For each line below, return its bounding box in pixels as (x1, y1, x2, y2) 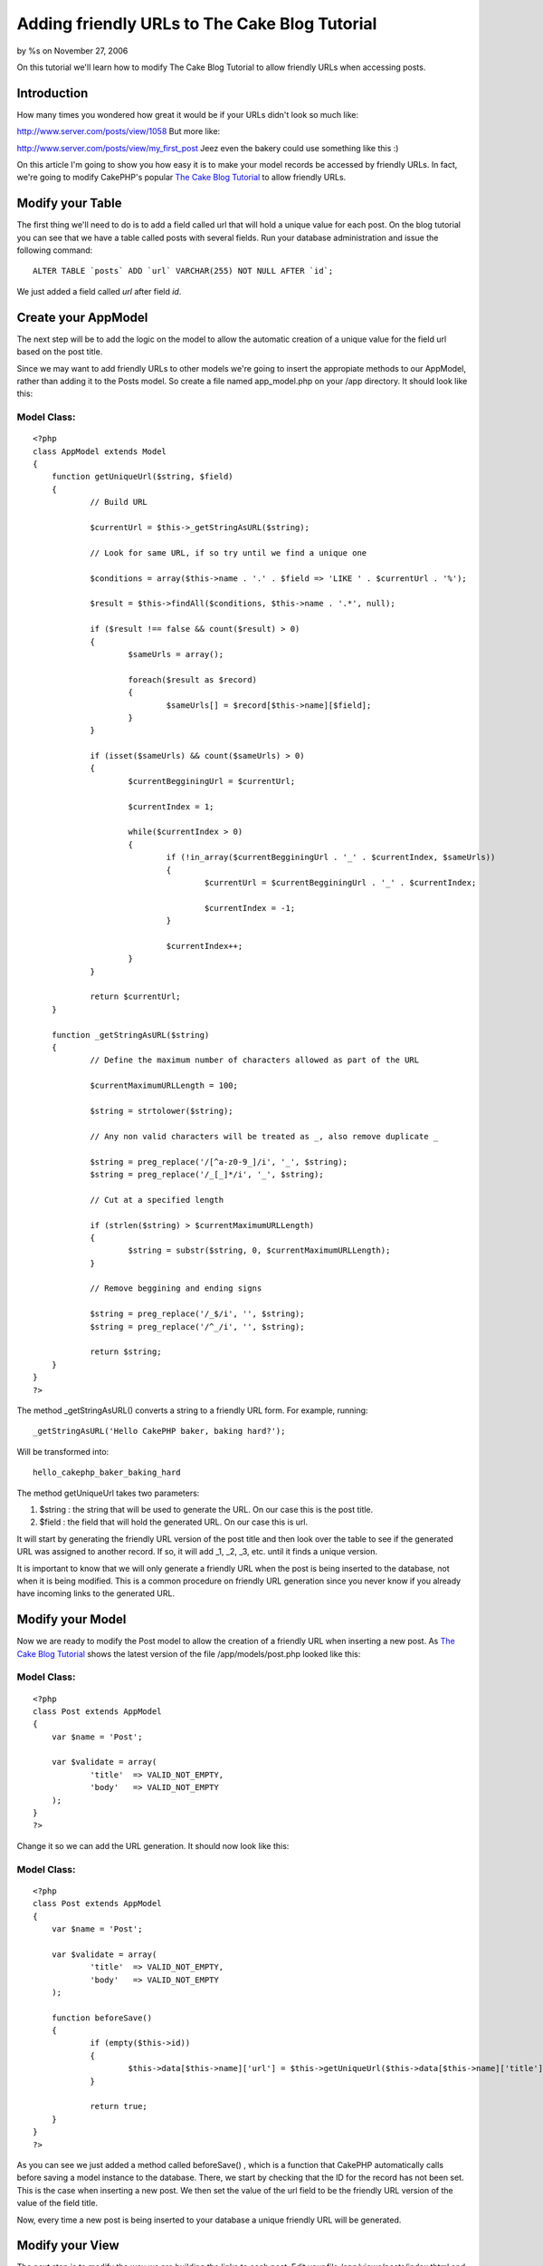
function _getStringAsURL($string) (51, 1030, 210, 1040)
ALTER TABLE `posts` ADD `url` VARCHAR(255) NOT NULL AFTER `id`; (33, 266, 334, 276)
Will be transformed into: (16, 1446, 110, 1457)
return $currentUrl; (90, 992, 181, 1002)
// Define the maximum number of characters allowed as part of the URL (90, 1055, 420, 1065)
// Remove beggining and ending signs (90, 1283, 262, 1293)
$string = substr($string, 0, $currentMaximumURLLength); (128, 1245, 391, 1255)
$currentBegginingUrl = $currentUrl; (128, 776, 296, 786)
